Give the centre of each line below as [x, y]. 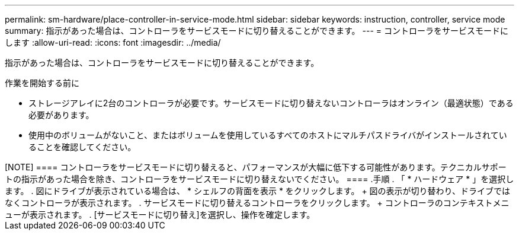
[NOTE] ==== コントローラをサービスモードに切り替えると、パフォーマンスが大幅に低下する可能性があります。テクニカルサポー [256, 167]
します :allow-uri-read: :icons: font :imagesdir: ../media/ [113, 42]
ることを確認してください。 [82, 147]
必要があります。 [61, 115]
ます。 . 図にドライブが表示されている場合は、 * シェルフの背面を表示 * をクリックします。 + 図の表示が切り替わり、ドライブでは [258, 191]
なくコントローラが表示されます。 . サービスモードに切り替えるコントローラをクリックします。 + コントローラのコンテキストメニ [257, 203]
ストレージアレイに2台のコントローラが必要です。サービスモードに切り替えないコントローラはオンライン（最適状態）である [271, 103]
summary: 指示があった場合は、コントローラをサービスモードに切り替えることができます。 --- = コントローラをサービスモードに [257, 31]
